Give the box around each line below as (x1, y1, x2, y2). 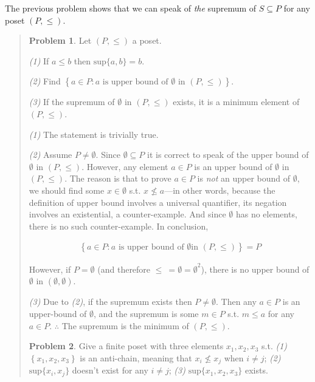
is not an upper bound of (197, 172, 291, 185)
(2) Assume (29, 148, 72, 161)
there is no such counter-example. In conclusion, (29, 219, 209, 232)
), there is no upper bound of (201, 262, 310, 275)
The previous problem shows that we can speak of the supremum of (5, 2, 257, 14)
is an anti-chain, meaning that (80, 351, 192, 364)
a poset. (132, 34, 162, 47)
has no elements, (235, 208, 297, 220)
